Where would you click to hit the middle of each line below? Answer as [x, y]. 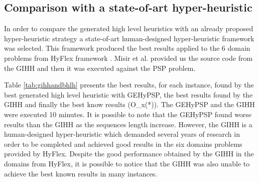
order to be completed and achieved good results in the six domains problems [123, 144]
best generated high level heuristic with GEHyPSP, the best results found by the [128, 94]
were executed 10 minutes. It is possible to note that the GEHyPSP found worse [128, 114]
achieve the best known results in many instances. [81, 173]
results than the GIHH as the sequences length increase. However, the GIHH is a [128, 124]
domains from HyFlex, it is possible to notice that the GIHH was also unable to [127, 163]
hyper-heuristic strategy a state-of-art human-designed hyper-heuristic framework [129, 38]
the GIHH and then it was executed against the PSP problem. [100, 68]
